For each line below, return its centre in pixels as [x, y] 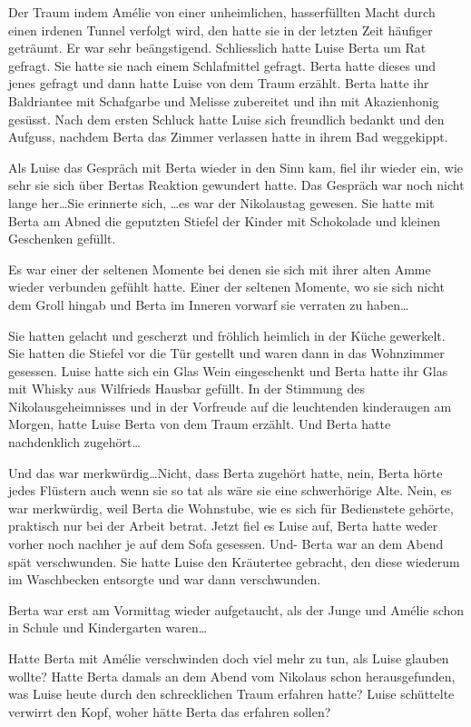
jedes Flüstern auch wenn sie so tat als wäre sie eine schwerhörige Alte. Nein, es [230, 490]
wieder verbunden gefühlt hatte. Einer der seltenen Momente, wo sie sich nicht [226, 287]
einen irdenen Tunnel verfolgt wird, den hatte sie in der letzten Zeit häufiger [221, 30]
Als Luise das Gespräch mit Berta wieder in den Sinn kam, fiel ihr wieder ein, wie [236, 167]
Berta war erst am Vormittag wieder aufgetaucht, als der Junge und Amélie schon [236, 609]
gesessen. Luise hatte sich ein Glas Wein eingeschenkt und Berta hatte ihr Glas [228, 370]
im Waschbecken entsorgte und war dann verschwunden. [165, 579]
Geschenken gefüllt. [62, 239]
